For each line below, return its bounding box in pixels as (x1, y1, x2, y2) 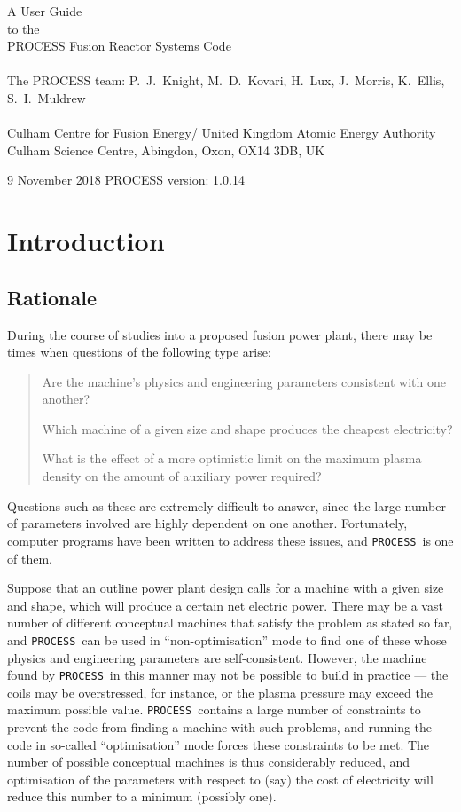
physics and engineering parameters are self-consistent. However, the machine (7, 648, 427, 666)
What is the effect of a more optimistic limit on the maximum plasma (42, 449, 422, 468)
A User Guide (7, 2, 82, 20)
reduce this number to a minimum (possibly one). (7, 787, 277, 806)
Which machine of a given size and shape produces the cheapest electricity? (42, 419, 453, 438)
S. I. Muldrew (7, 88, 86, 106)
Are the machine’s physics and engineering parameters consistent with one (42, 372, 446, 390)
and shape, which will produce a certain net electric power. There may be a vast (7, 595, 443, 614)
